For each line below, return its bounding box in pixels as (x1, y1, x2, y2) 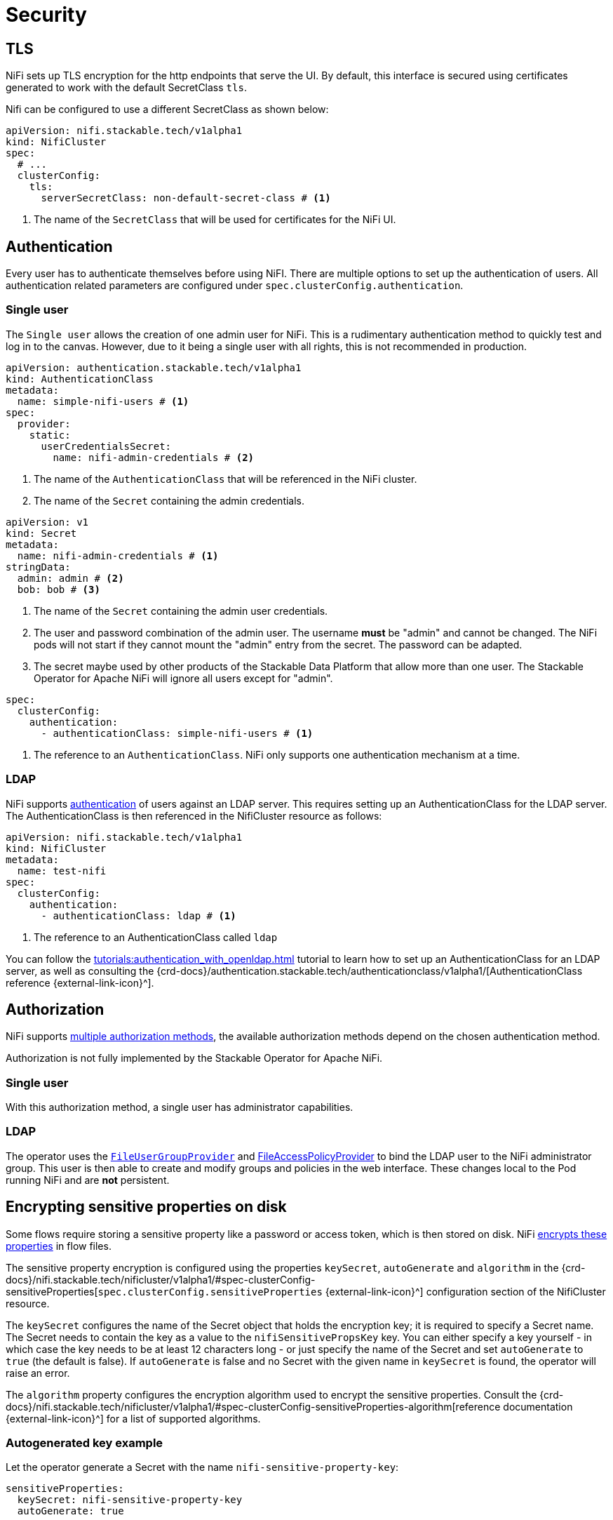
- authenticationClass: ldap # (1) (41, 909, 236, 921)
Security (6, 3, 87, 27)
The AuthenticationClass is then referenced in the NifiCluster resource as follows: (6, 809, 382, 822)
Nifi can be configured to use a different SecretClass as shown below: (6, 103, 329, 116)
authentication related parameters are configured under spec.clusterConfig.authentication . (6, 279, 464, 292)
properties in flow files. (6, 1239, 112, 1252)
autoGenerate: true (17, 1505, 124, 1517)
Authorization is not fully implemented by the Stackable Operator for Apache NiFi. (6, 1052, 383, 1065)
